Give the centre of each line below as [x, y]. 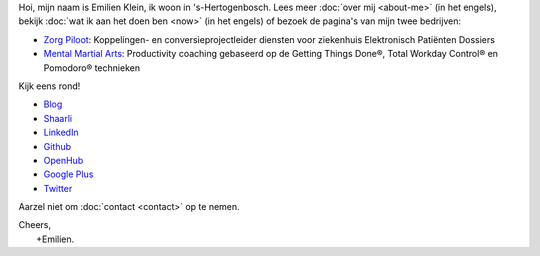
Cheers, [35, 225]
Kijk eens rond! [49, 86]
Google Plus [68, 174]
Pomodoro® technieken [91, 67]
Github [57, 146]
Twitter [58, 188]
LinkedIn [61, 132]
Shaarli [58, 118]
